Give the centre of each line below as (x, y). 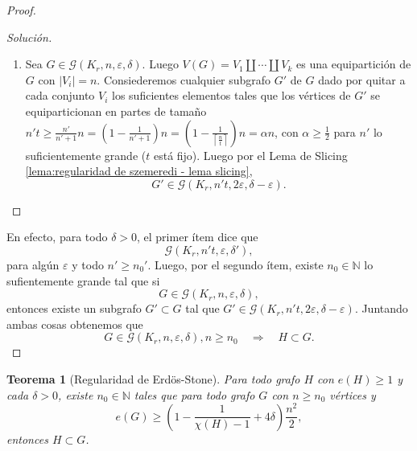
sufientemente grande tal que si (83, 280)
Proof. (21, 10)
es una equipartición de (354, 64)
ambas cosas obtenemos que (75, 324)
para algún (33, 264)
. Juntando (381, 308)
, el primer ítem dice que (198, 237)
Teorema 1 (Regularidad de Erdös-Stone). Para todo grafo (153, 378)
